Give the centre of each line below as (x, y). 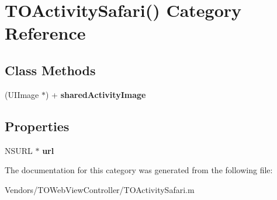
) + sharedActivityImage (96, 94)
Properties (37, 126)
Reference (45, 33)
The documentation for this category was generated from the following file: (139, 170)
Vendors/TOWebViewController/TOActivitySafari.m (100, 189)
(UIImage (22, 94)
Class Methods (50, 70)
